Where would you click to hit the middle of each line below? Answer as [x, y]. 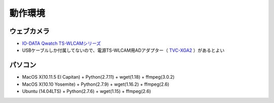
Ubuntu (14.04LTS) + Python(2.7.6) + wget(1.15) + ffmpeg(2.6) [87, 91]
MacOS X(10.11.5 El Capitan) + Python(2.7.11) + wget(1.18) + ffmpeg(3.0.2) [98, 77]
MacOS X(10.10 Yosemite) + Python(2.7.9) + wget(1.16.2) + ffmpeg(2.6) [96, 84]
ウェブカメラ [29, 31]
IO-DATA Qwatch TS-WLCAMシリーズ [61, 44]
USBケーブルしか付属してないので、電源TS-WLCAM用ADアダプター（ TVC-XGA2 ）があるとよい [123, 50]
